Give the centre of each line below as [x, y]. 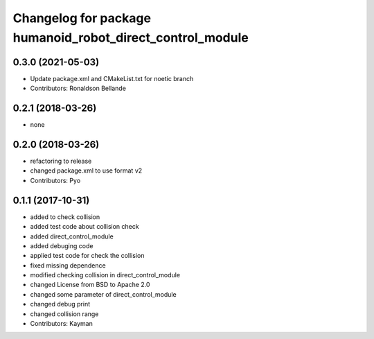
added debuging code [62, 245]
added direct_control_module [72, 236]
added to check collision [65, 217]
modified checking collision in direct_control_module [105, 275]
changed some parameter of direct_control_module [103, 294]
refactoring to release [61, 161]
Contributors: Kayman [61, 324]
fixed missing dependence [68, 265]
